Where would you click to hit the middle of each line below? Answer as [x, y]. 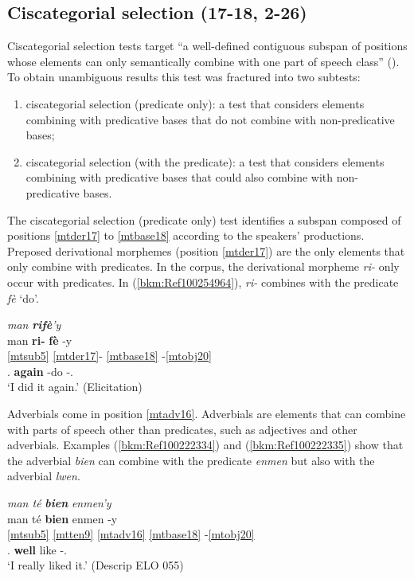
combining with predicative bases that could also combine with [180, 177]
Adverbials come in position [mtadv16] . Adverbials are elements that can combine [207, 414]
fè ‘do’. [23, 297]
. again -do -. [41, 371]
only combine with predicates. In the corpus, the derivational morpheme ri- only [203, 266]
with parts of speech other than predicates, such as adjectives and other [182, 429]
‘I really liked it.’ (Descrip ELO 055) [96, 565]
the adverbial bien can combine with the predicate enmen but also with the [191, 460]
